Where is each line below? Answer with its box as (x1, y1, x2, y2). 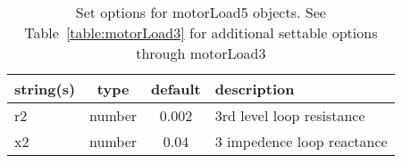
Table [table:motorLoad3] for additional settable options (24, 22, 378, 43)
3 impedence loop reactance (214, 131, 388, 151)
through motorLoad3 (136, 43, 266, 63)
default (151, 78, 201, 99)
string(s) (14, 78, 76, 99)
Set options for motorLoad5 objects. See (75, 2, 326, 22)
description (214, 78, 295, 99)
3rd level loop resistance (214, 105, 365, 126)
